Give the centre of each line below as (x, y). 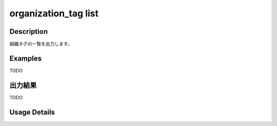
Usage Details (32, 112)
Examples (26, 58)
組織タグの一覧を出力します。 (41, 44)
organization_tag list (54, 13)
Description (29, 31)
